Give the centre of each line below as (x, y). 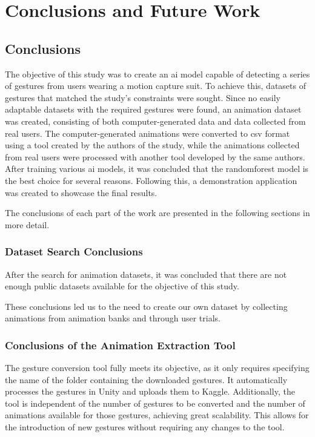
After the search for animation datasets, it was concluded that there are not (146, 274)
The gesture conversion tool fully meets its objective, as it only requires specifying (157, 368)
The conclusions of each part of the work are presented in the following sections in (157, 213)
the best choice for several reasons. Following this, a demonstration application (151, 180)
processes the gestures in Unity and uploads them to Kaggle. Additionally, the (150, 391)
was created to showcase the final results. (81, 192)
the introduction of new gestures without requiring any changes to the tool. (145, 427)
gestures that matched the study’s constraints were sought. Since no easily (143, 97)
